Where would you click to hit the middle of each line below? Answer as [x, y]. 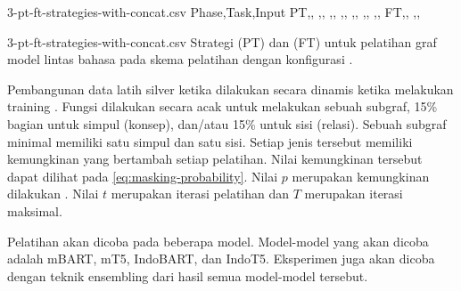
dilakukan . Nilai [53, 194]
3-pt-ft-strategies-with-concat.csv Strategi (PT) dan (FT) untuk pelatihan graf [222, 41]
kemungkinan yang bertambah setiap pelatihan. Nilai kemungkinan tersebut [215, 159]
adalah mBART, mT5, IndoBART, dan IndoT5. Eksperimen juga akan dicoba [221, 259]
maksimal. [35, 210]
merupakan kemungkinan [361, 176]
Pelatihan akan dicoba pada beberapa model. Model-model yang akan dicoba [218, 241]
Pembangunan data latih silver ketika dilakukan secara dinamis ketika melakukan [230, 89]
